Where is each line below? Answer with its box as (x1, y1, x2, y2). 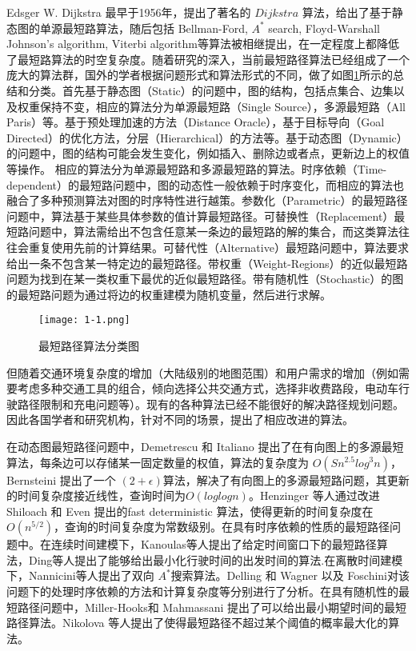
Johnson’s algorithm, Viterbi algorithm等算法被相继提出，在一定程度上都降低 (6, 35, 399, 52)
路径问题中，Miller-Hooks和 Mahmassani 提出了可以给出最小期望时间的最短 (17, 598, 406, 615)
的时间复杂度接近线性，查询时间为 (6, 487, 186, 504)
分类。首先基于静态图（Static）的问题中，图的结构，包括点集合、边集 (28, 82, 394, 98)
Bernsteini (6, 471, 57, 488)
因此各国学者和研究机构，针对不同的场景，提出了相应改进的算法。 (6, 411, 354, 428)
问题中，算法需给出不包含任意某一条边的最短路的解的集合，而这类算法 (28, 223, 398, 240)
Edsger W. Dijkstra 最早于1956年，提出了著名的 (6, 4, 251, 20)
